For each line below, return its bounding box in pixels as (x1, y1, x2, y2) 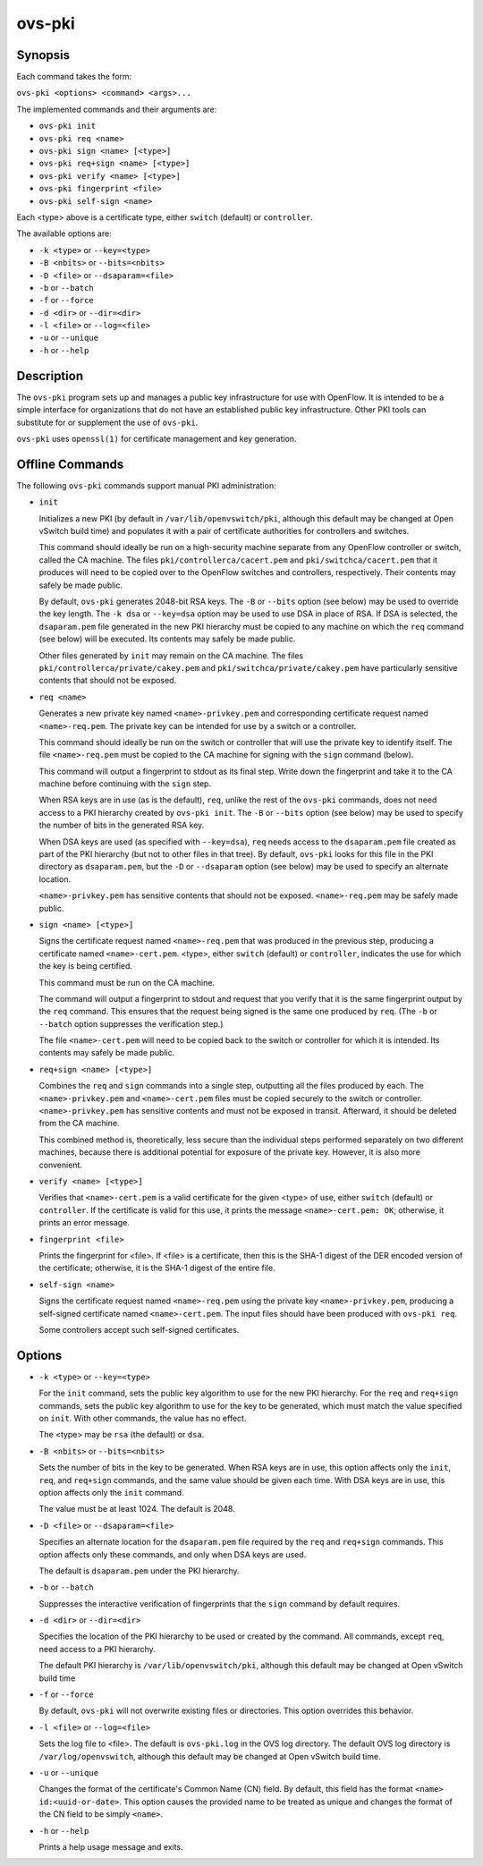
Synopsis (16, 47, 71, 63)
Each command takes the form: (16, 72, 132, 82)
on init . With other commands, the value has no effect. (38, 1412, 247, 1423)
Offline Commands (16, 456, 124, 471)
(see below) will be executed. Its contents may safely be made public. (38, 633, 296, 644)
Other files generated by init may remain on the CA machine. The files (38, 649, 304, 661)
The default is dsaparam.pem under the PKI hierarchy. (38, 1565, 241, 1576)
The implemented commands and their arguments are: (16, 104, 217, 115)
